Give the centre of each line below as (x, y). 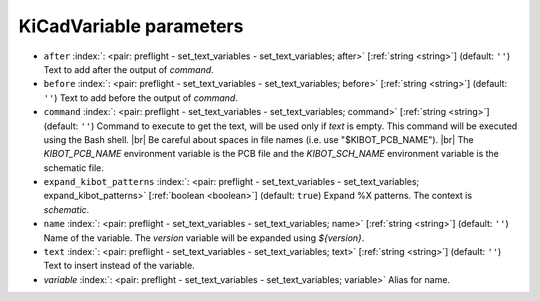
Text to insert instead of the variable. (119, 266)
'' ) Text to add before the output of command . (141, 97)
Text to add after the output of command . (128, 69)
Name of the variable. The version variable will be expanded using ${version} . (204, 237)
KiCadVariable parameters (131, 26)
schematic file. (74, 167)
